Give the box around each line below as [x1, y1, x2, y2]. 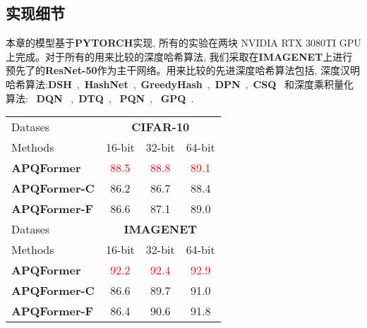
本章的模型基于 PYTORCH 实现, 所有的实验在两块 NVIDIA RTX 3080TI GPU [6, 35, 361, 50]
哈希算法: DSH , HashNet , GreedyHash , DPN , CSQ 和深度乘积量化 [6, 76, 354, 91]
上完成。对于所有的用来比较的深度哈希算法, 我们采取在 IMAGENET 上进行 [6, 49, 353, 63]
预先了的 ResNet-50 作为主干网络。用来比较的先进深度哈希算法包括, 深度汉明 [6, 63, 361, 78]
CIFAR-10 [131, 119, 190, 135]
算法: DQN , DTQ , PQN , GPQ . [6, 90, 194, 105]
